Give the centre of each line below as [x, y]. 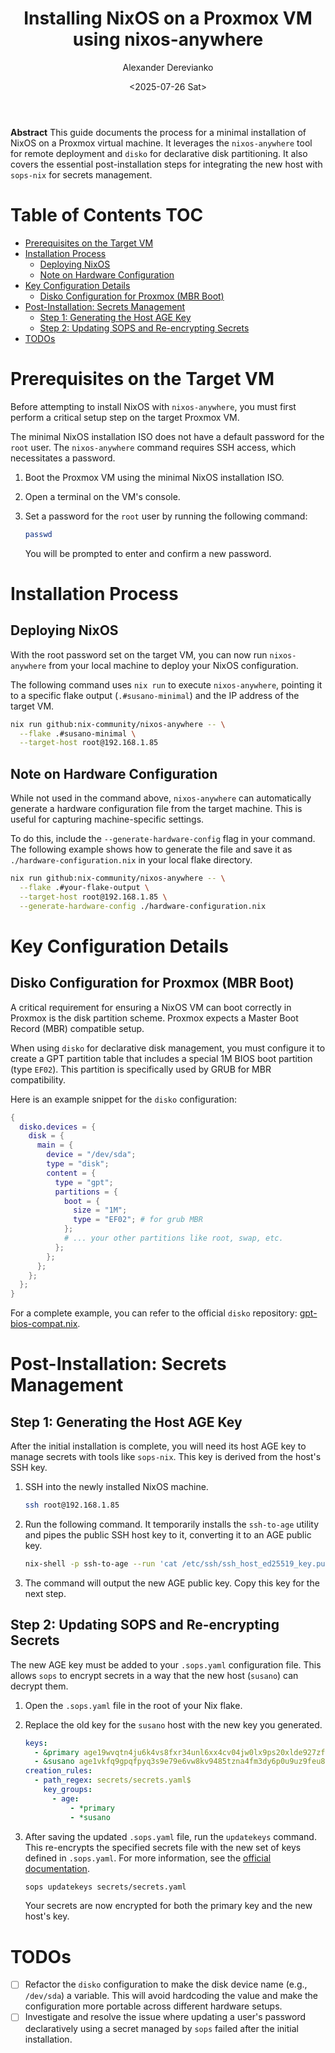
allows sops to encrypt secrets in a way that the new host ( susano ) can [154, 1675]
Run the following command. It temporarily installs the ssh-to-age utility [172, 1524]
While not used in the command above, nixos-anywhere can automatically [161, 798]
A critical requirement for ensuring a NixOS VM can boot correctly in [151, 1007]
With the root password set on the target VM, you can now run [139, 654]
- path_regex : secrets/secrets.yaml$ [113, 1780]
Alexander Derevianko [168, 67]
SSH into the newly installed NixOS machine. [116, 1487]
